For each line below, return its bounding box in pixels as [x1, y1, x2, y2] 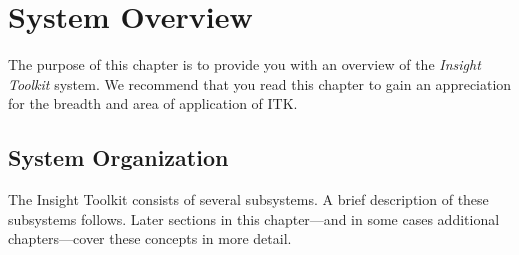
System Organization [8, 142, 229, 173]
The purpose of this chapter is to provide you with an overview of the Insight [8, 54, 481, 75]
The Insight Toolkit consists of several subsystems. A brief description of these [8, 189, 489, 210]
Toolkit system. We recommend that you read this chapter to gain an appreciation [8, 73, 512, 94]
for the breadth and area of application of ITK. [8, 93, 298, 114]
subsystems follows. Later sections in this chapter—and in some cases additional [8, 208, 500, 229]
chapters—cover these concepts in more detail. [8, 228, 292, 249]
